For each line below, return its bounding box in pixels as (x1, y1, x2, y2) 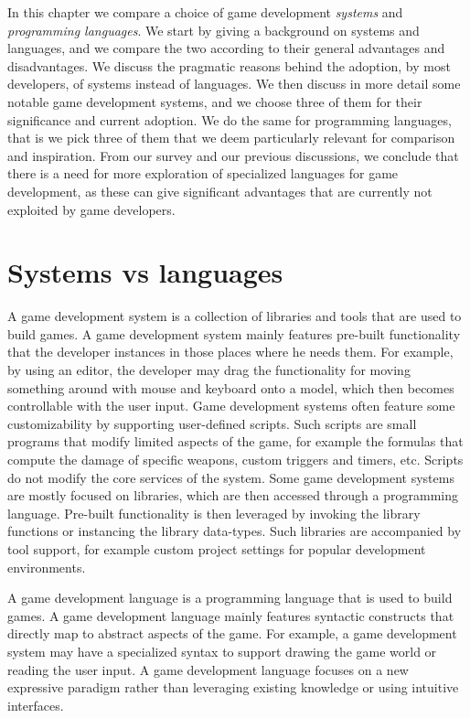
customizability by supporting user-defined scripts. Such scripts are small (7, 413, 417, 433)
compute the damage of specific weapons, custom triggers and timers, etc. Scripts (7, 450, 464, 468)
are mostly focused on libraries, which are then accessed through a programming (7, 486, 458, 505)
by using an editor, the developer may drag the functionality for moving (7, 360, 411, 380)
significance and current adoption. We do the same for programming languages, (7, 110, 452, 129)
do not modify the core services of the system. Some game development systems (7, 467, 454, 487)
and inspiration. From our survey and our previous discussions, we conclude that (7, 145, 459, 165)
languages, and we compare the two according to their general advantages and (7, 38, 445, 58)
